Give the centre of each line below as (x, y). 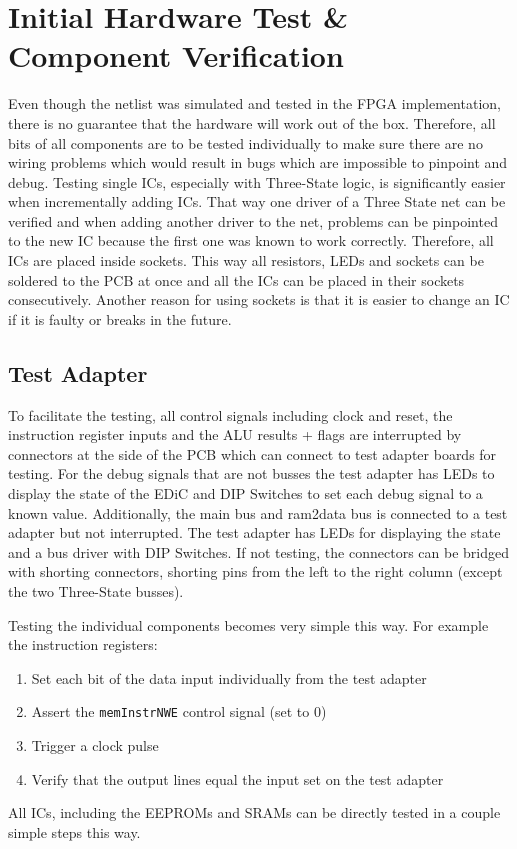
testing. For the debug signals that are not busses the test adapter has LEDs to (251, 473)
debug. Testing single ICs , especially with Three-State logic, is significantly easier (257, 181)
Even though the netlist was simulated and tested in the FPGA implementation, (254, 103)
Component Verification (176, 55)
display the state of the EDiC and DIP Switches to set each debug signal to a (245, 493)
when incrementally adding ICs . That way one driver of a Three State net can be (257, 201)
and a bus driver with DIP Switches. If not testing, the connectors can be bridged (258, 551)
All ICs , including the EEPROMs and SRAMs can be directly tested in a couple (254, 812)
